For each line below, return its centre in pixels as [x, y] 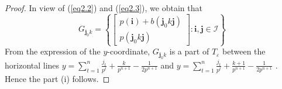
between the [244, 51]
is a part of [189, 51]
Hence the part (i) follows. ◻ [57, 78]
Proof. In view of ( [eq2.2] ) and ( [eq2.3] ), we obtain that [104, 8]
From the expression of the [53, 51]
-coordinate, [129, 51]
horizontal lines [32, 65]
